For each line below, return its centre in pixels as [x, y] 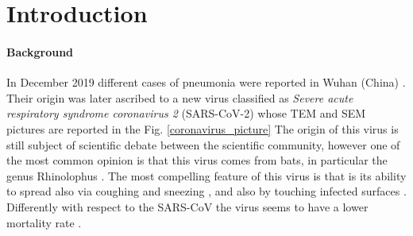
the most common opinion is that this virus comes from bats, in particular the [197, 160]
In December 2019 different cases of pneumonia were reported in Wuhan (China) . [206, 82]
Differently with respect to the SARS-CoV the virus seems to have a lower [187, 206]
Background [40, 51]
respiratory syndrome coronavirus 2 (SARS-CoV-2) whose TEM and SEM [186, 113]
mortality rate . [44, 222]
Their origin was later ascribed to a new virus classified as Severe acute [180, 97]
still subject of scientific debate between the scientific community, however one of [203, 144]
